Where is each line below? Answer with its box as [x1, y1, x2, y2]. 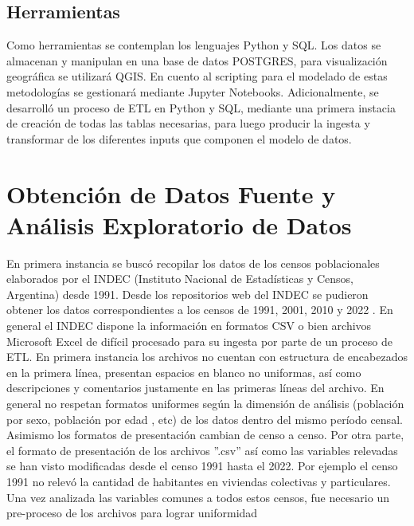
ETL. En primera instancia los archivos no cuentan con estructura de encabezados [6, 348, 408, 365]
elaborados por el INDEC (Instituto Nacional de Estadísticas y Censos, [6, 270, 353, 287]
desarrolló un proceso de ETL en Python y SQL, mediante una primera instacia [6, 99, 396, 116]
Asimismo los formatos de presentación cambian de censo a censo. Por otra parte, [6, 426, 404, 443]
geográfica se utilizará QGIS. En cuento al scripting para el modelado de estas [6, 68, 388, 84]
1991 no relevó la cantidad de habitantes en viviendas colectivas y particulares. [6, 473, 391, 489]
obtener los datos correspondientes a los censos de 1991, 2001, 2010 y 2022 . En [6, 301, 393, 318]
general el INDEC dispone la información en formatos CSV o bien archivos [6, 317, 372, 334]
